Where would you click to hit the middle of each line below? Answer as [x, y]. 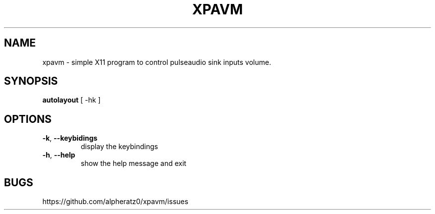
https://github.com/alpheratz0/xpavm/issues [115, 202]
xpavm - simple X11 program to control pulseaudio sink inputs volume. [157, 62]
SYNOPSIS [31, 81]
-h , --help [59, 155]
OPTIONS [28, 119]
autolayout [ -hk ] [72, 100]
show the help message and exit [134, 163]
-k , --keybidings [70, 138]
